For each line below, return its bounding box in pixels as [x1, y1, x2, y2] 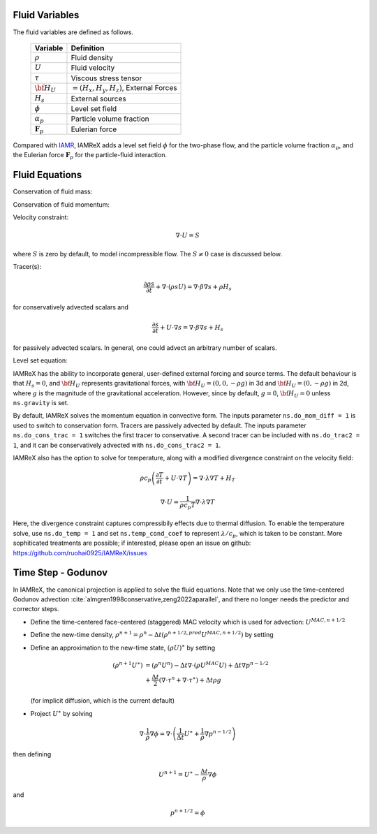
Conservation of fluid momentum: [13, 200, 110, 209]
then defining [13, 749, 52, 758]
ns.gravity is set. [13, 399, 69, 407]
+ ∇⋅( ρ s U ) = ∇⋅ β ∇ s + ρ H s [155, 283, 232, 293]
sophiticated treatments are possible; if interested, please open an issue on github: [13, 539, 251, 548]
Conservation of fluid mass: [13, 187, 93, 196]
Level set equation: [13, 356, 68, 365]
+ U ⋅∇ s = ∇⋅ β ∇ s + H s [159, 323, 223, 333]
